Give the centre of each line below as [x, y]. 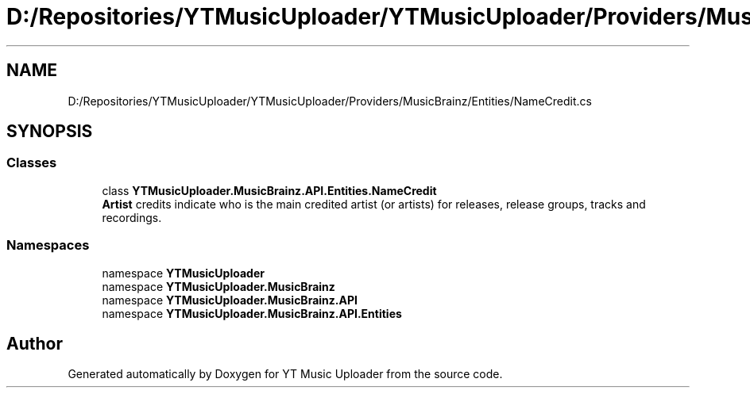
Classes [32, 163]
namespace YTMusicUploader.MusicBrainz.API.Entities [252, 313]
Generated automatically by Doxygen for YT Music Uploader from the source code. [285, 374]
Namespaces [48, 245]
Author [35, 343]
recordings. [132, 217]
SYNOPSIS [50, 132]
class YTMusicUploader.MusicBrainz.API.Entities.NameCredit [269, 190]
